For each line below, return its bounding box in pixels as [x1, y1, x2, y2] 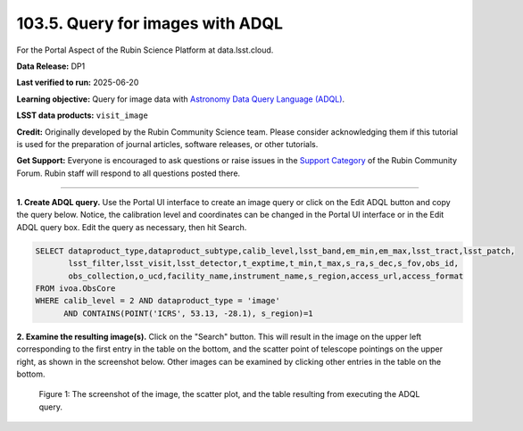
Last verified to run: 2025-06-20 [16, 77, 139, 88]
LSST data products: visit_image [16, 110, 149, 120]
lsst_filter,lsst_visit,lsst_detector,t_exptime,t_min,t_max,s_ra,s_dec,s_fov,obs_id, [68, 259, 460, 269]
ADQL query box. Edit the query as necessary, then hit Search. [16, 221, 247, 232]
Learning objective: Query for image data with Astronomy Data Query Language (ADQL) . [16, 94, 345, 104]
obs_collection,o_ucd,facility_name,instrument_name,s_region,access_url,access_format [68, 270, 464, 281]
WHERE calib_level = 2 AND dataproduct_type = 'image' [35, 295, 280, 306]
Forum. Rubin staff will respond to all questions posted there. [16, 168, 241, 178]
